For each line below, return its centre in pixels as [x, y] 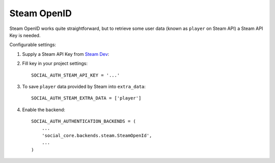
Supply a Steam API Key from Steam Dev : [66, 54]
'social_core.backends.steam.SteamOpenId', [97, 135]
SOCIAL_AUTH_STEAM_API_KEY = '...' [76, 75]
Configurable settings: [33, 45]
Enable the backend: [44, 110]
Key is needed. [25, 35]
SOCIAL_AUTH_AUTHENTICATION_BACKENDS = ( [84, 121]
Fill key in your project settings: [55, 63]
